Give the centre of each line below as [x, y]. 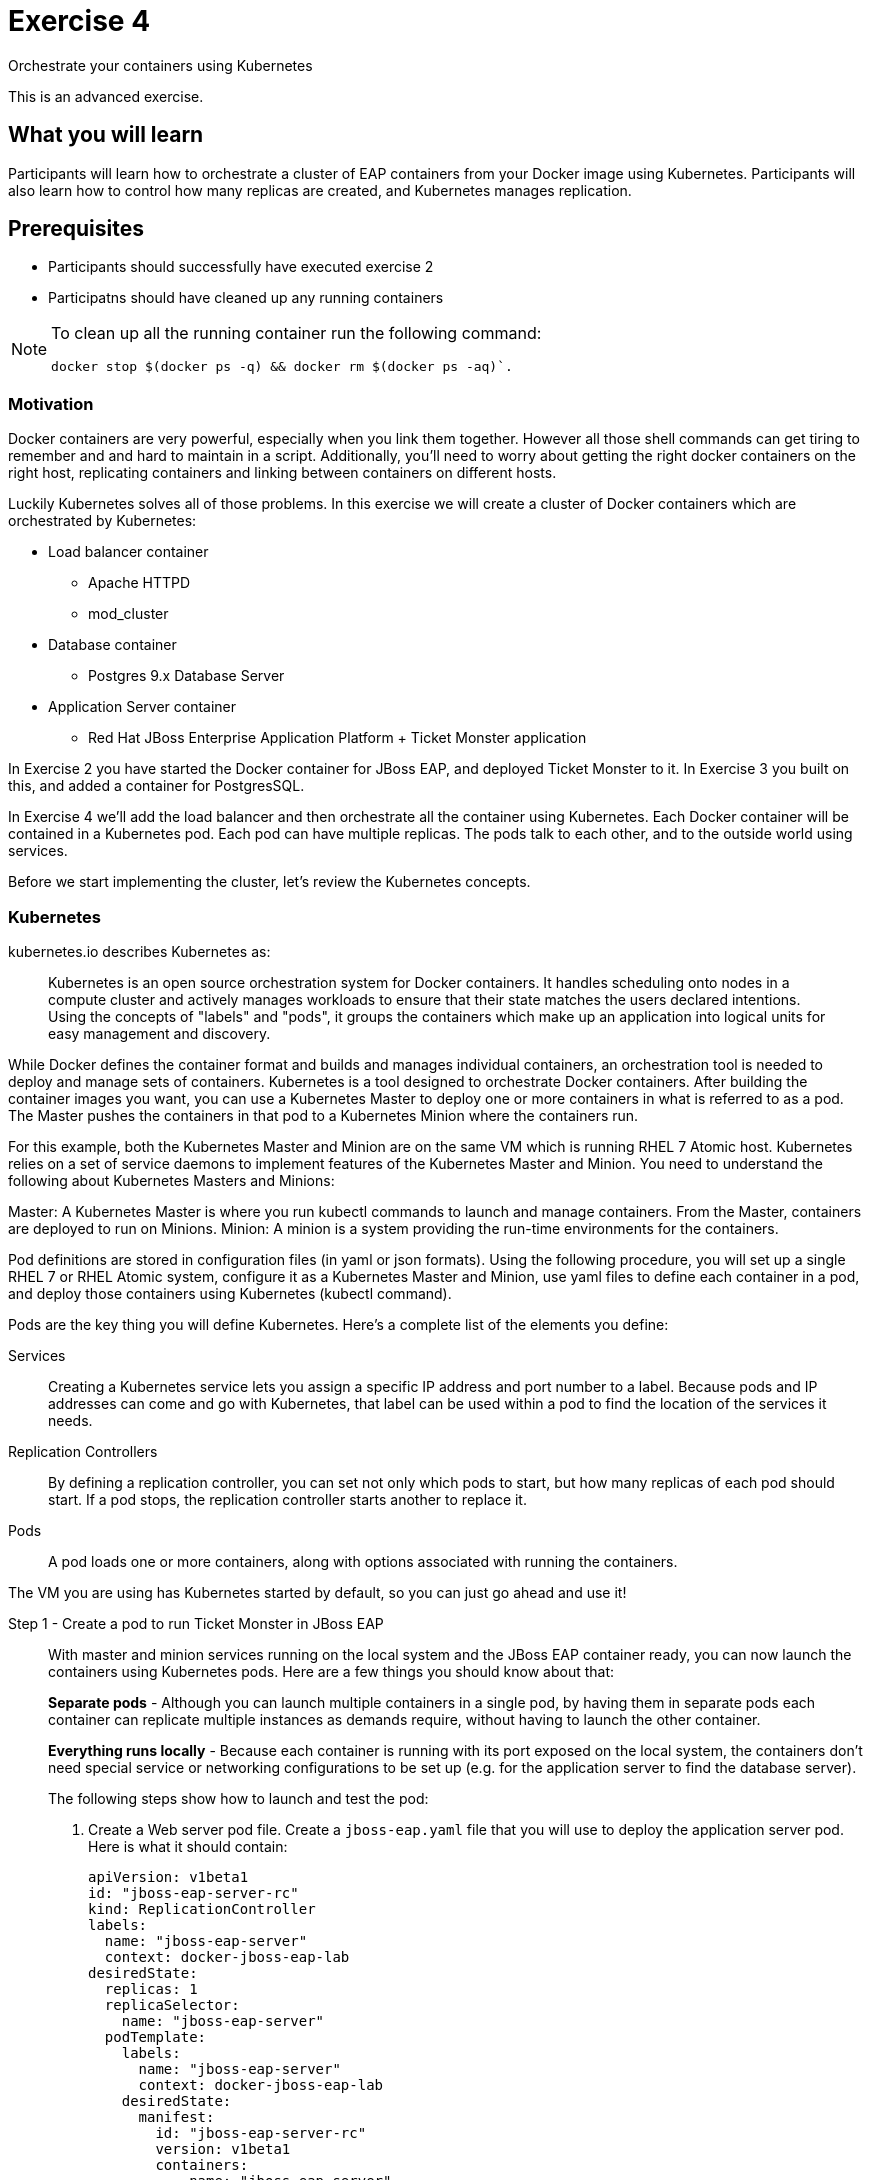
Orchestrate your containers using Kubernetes [160, 65]
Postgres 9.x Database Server [186, 676]
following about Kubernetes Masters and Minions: [171, 1180]
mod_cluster [128, 614]
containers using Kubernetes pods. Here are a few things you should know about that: [331, 1671]
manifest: [176, 2116]
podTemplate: [155, 2036]
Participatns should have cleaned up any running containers [246, 298]
